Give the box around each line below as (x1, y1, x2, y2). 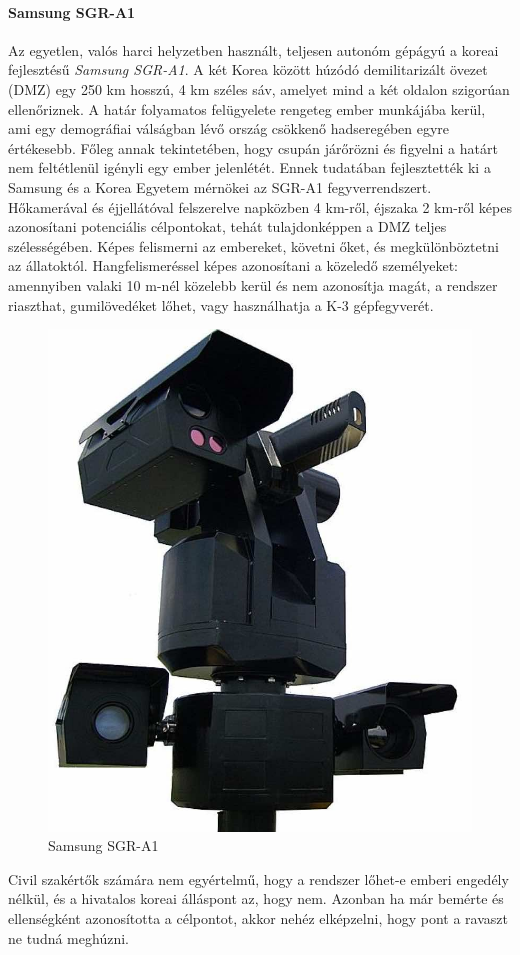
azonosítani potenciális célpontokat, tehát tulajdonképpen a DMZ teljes (8, 216, 447, 237)
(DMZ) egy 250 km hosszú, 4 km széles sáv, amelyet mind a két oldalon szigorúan (8, 78, 510, 99)
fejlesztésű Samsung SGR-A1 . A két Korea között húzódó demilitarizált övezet (8, 59, 488, 80)
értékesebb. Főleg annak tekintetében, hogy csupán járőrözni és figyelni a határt (8, 137, 498, 158)
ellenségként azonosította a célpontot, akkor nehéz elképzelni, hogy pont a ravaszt (8, 908, 508, 929)
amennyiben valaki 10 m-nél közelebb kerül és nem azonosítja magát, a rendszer (8, 274, 498, 295)
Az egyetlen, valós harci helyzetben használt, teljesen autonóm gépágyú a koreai (8, 39, 499, 60)
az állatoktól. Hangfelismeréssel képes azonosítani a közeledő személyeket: (8, 255, 458, 276)
